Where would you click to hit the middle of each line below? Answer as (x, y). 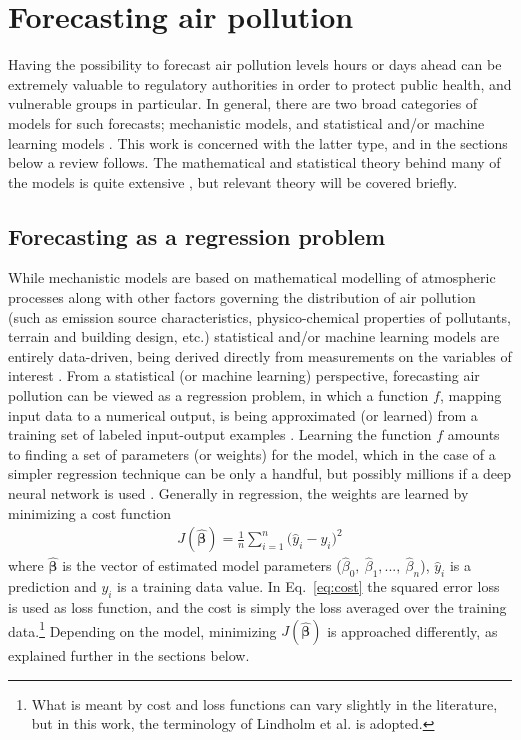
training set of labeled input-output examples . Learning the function (220, 434)
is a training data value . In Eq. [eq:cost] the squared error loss (308, 586)
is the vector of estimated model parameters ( (202, 565)
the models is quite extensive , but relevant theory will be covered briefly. (233, 181)
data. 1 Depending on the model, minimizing (142, 629)
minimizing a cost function (90, 512)
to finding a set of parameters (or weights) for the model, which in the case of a (252, 453)
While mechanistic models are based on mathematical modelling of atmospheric (252, 277)
